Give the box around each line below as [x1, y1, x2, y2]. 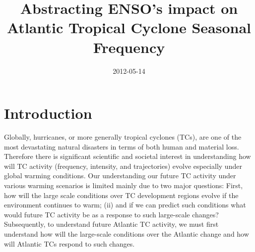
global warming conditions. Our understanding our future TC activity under [4, 170, 236, 181]
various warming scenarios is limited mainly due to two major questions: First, [4, 180, 243, 190]
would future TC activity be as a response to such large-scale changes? [4, 209, 219, 219]
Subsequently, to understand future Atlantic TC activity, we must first [4, 219, 219, 229]
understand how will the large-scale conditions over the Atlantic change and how [4, 228, 249, 239]
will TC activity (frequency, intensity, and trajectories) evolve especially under [4, 160, 242, 171]
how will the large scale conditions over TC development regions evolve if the [4, 190, 239, 200]
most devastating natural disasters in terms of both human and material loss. [4, 141, 239, 151]
